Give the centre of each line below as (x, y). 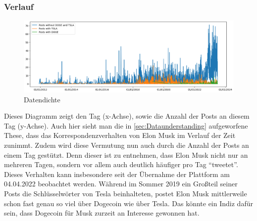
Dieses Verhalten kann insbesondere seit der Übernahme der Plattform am (117, 174)
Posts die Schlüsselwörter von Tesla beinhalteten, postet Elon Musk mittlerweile (126, 194)
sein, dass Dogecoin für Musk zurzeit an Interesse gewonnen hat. (102, 213)
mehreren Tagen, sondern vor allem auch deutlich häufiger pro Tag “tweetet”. (121, 164)
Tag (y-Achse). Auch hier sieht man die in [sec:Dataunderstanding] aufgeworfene (126, 125)
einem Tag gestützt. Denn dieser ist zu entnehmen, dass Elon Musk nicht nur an (126, 155)
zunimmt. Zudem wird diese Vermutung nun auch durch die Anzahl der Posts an (127, 145)
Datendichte (42, 99)
